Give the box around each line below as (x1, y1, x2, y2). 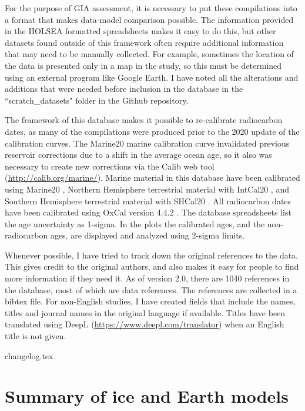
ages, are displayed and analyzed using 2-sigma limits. (50, 229, 245, 241)
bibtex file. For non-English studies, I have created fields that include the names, (5, 295, 296, 307)
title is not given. (5, 330, 66, 342)
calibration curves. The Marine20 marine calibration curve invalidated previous (5, 137, 290, 149)
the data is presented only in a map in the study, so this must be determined (5, 59, 282, 71)
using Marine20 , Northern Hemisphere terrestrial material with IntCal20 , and (5, 183, 289, 195)
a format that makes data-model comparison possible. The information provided (5, 13, 294, 25)
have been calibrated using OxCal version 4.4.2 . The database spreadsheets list (5, 206, 291, 218)
